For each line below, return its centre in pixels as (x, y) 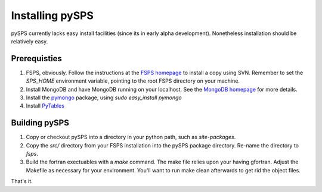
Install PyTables (45, 106)
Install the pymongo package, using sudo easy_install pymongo (104, 97)
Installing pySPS (52, 15)
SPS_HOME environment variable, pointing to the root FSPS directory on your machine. (133, 81)
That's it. (22, 181)
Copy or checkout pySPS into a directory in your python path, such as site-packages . (131, 137)
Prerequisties (37, 59)
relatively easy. (30, 41)
